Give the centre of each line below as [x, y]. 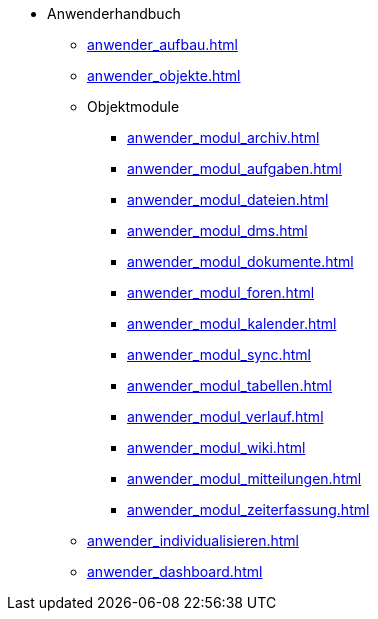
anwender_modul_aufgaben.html [234, 168]
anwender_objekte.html [164, 75]
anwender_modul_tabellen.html [229, 385]
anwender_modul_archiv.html [223, 137]
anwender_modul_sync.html [219, 354]
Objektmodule [133, 106]
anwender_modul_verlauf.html [225, 416]
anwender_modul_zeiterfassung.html [248, 509]
